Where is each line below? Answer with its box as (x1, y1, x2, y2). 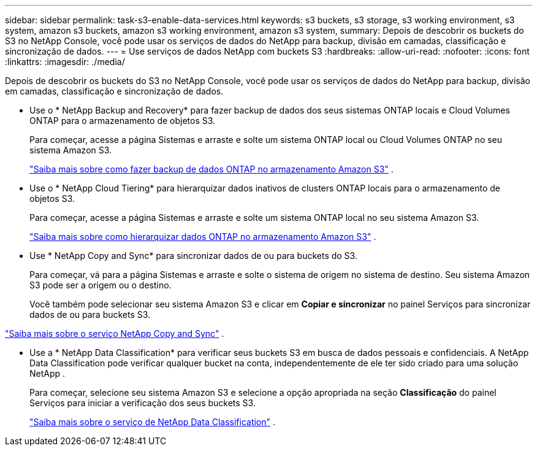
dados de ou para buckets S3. (29, 309, 151, 320)
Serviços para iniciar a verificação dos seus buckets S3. (29, 398, 256, 408)
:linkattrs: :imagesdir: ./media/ (5, 56, 125, 67)
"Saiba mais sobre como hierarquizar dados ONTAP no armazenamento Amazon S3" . (29, 231, 376, 242)
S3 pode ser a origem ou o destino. (29, 280, 172, 290)
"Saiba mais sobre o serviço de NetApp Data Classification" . (29, 417, 276, 427)
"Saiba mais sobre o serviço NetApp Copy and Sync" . (5, 328, 224, 339)
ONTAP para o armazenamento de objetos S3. (29, 115, 216, 126)
